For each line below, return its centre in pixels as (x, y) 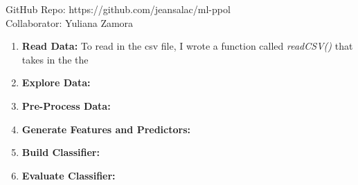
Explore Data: (56, 82)
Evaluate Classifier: (69, 175)
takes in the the (55, 59)
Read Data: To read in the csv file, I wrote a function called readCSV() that (187, 46)
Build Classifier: (61, 152)
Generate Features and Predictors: (106, 129)
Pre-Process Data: (66, 105)
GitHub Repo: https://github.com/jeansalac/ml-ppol (118, 9)
